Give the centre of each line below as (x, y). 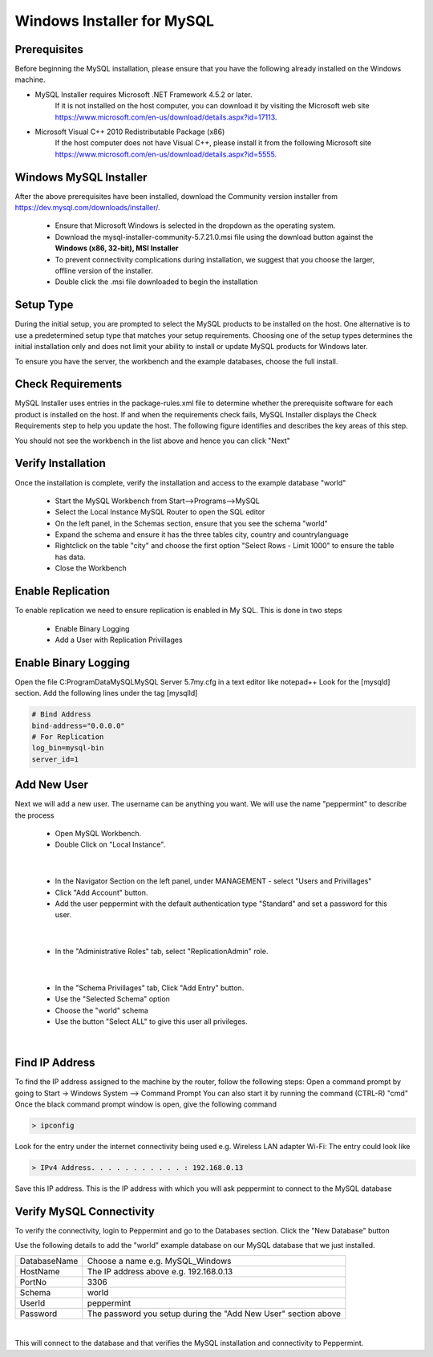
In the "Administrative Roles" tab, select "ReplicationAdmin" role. (162, 952)
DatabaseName (49, 1261)
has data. (70, 557)
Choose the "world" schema (101, 1010)
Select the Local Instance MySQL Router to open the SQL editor (160, 512)
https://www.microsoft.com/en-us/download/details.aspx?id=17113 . (166, 117)
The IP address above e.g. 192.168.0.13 (160, 1271)
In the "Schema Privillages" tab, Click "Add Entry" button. (150, 988)
